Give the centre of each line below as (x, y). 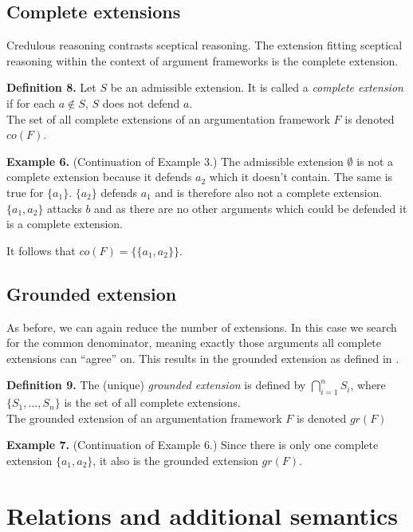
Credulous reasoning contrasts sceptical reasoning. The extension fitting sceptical (205, 45)
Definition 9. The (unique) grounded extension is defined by (156, 385)
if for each (31, 102)
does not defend (141, 102)
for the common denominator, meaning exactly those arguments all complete (194, 343)
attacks (65, 208)
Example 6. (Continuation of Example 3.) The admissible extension (175, 161)
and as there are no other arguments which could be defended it (251, 208)
